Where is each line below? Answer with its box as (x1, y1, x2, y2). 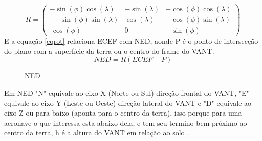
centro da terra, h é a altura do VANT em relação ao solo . (4, 127, 189, 138)
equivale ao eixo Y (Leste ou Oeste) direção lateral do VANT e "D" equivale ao (4, 97, 252, 108)
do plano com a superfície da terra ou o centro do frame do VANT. (4, 45, 214, 56)
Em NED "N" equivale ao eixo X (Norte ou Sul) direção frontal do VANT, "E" (4, 87, 249, 98)
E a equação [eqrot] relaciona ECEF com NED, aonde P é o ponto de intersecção (4, 36, 258, 46)
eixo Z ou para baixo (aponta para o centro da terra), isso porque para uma (4, 107, 242, 118)
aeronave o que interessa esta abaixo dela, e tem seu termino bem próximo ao (4, 117, 247, 128)
